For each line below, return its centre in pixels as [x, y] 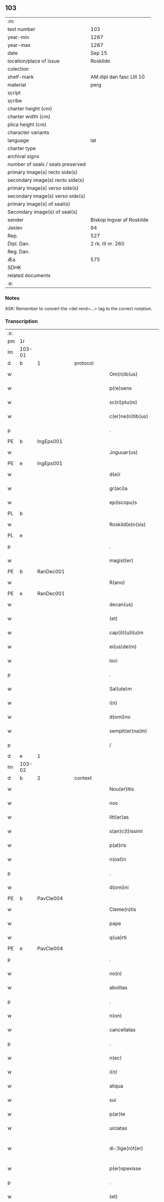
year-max [19, 45]
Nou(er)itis [122, 789]
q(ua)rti [118, 938]
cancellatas [122, 1030]
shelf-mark [21, 77]
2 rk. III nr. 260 [107, 243]
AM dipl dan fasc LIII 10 [118, 77]
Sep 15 [99, 53]
